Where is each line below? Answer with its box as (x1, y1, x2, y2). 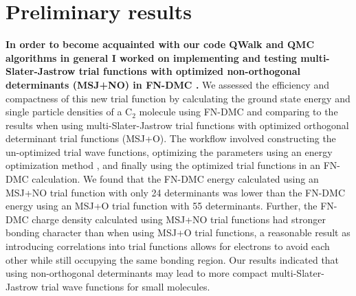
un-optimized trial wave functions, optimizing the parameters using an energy (5, 144, 333, 159)
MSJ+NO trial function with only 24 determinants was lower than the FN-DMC (5, 185, 345, 199)
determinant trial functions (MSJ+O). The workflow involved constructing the (5, 131, 336, 146)
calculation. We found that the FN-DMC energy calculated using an (32, 172, 319, 186)
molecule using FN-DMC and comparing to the (139, 104, 338, 119)
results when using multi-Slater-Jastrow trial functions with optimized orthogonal (5, 117, 349, 132)
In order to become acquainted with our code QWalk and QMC (5, 37, 315, 52)
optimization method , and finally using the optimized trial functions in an (5, 158, 320, 172)
